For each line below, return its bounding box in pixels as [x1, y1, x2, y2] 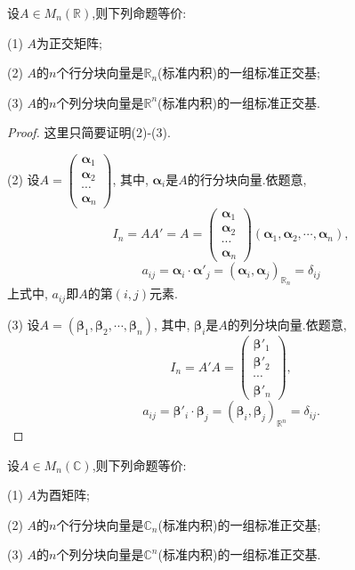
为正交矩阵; [36, 33, 102, 52]
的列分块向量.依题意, [227, 314, 347, 333]
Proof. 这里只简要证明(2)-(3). [7, 123, 171, 142]
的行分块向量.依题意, [187, 169, 307, 188]
